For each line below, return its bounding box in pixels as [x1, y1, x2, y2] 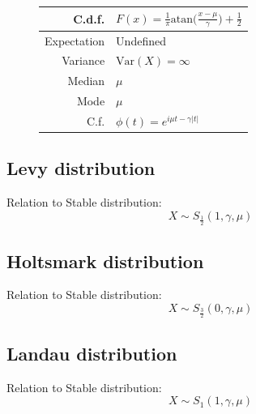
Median [67, 72, 105, 89]
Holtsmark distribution [6, 248, 204, 273]
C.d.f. [73, 10, 105, 27]
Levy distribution [6, 156, 156, 181]
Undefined [116, 32, 166, 49]
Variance [62, 52, 105, 69]
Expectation [45, 32, 105, 49]
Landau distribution [6, 340, 177, 365]
